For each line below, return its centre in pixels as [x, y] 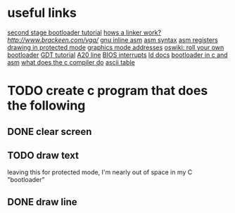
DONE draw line [42, 202]
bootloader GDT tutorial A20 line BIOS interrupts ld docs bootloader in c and [118, 55]
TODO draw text [43, 155]
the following [46, 106]
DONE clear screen [50, 131]
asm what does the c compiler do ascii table [71, 62]
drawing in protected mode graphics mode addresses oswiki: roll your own [116, 47]
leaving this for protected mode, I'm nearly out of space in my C [100, 172]
